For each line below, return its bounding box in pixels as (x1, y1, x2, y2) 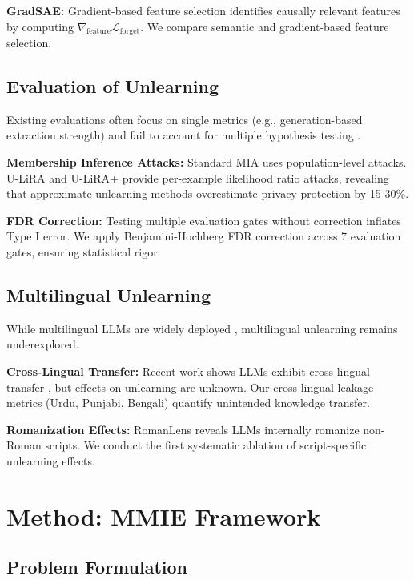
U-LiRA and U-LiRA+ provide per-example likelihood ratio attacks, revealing (6, 169, 389, 186)
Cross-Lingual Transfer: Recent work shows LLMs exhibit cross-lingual (6, 362, 370, 379)
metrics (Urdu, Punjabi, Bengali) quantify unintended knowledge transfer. (6, 394, 370, 411)
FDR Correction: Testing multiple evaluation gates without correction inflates (6, 211, 401, 228)
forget (119, 27, 140, 36)
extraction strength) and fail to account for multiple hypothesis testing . (6, 127, 361, 143)
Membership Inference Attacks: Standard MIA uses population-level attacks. (6, 154, 407, 171)
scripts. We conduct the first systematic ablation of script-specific (45, 437, 367, 453)
